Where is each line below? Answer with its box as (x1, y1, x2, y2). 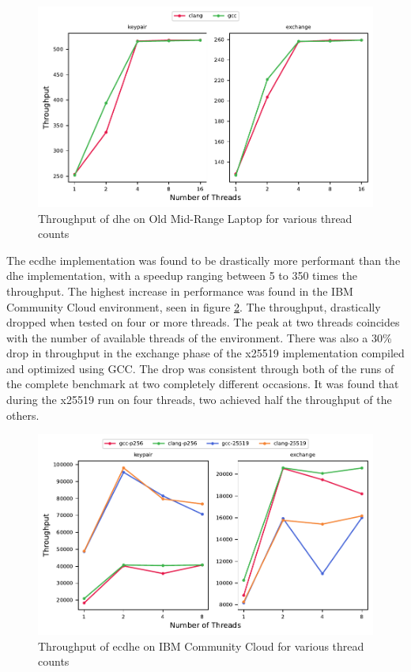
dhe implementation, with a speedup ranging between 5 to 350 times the (6, 267, 357, 284)
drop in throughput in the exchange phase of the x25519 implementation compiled (6, 345, 405, 361)
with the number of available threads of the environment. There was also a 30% (6, 329, 392, 345)
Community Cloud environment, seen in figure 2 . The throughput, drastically (6, 298, 381, 315)
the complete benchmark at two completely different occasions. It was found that (6, 376, 399, 392)
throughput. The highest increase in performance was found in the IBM (6, 282, 353, 299)
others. (6, 406, 40, 423)
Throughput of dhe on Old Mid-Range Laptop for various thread (38, 210, 353, 226)
